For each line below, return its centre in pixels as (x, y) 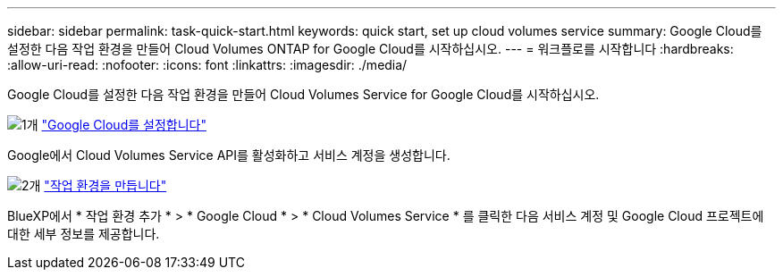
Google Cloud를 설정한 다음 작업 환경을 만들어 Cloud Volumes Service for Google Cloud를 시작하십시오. (303, 94)
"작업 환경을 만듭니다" (105, 185)
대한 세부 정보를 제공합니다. (84, 234)
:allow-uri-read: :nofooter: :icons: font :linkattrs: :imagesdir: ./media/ (207, 65)
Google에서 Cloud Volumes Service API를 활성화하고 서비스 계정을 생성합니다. (229, 155)
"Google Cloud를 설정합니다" (124, 125)
